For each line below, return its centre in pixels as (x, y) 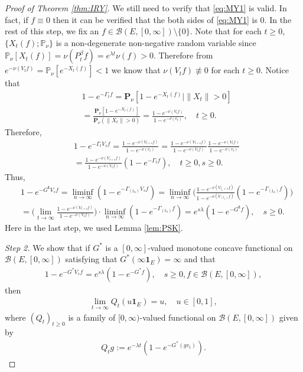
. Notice (275, 70)
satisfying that (91, 259)
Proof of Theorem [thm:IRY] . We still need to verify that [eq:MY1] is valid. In (146, 8)
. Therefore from (183, 55)
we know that (136, 70)
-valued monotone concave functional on (220, 247)
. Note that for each (226, 31)
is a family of (92, 317)
